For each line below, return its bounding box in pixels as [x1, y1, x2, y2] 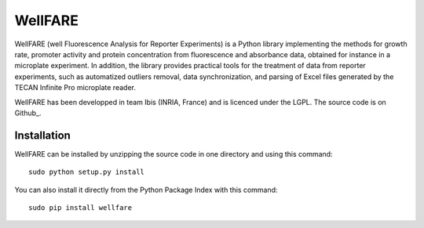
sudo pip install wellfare [28, 203, 133, 212]
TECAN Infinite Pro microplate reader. [14, 83, 137, 92]
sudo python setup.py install [28, 168, 145, 176]
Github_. [14, 108, 42, 118]
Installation [14, 128, 71, 142]
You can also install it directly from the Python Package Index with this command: [14, 185, 278, 194]
